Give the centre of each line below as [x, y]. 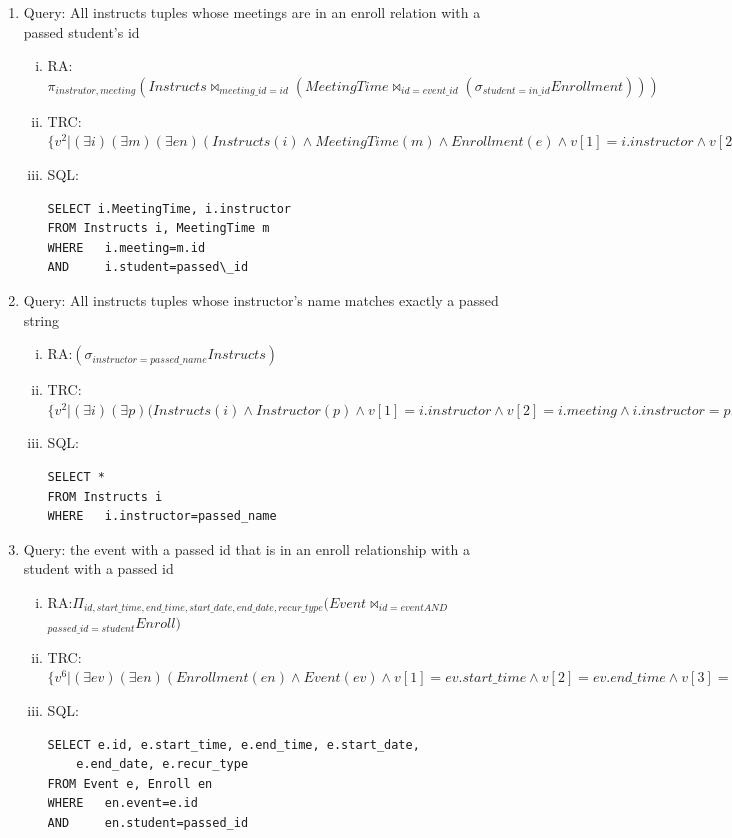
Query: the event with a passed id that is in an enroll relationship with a [246, 548]
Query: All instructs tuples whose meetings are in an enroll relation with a [252, 12]
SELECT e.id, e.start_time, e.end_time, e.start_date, [233, 744]
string [41, 319]
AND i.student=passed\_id [148, 267]
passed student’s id [81, 31]
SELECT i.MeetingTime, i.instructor [169, 208]
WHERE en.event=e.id [122, 803]
